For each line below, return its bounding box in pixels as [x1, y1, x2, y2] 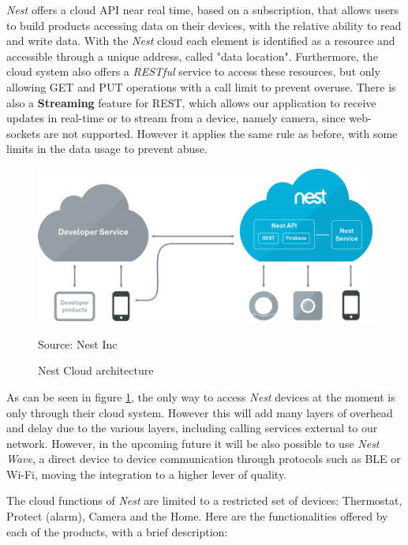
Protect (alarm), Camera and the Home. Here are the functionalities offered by [6, 508, 388, 524]
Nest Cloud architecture [38, 362, 154, 379]
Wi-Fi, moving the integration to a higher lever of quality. [6, 465, 287, 482]
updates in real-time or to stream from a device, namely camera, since [6, 110, 346, 126]
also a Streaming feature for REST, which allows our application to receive [6, 94, 376, 110]
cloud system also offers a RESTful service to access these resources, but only [6, 63, 380, 80]
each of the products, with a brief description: [6, 523, 228, 539]
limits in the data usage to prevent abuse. [6, 140, 208, 157]
